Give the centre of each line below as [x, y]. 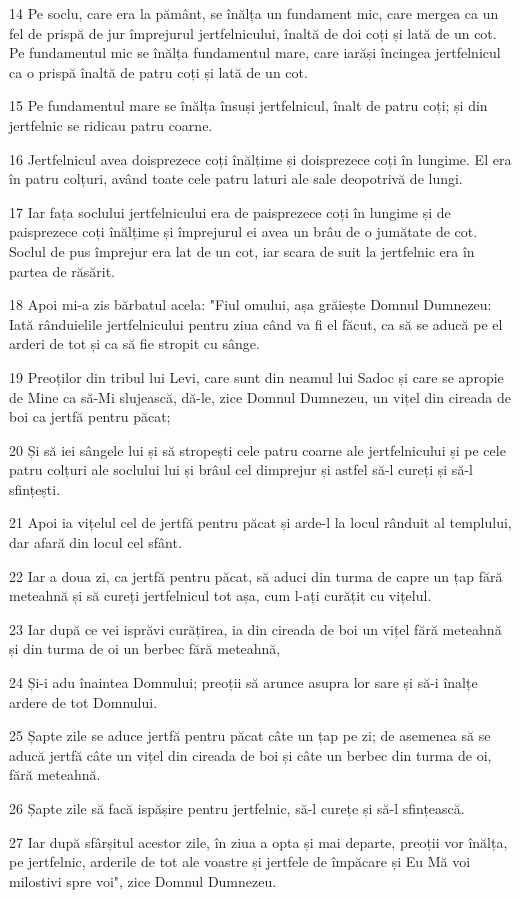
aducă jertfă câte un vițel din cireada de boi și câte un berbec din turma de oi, [250, 754]
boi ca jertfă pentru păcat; [90, 416]
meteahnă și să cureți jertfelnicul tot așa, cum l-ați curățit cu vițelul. [220, 595]
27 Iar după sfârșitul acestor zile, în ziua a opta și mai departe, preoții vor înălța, [258, 841]
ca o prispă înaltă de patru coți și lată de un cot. [158, 71]
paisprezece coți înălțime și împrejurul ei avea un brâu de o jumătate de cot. [243, 231]
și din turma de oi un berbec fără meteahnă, [145, 648]
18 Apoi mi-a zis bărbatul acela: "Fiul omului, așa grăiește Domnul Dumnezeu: [250, 304]
